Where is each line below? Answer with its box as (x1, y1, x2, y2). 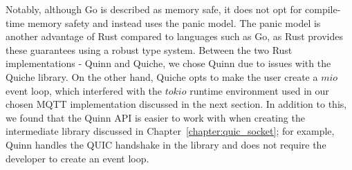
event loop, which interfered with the (6, 83, 163, 97)
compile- (305, 2, 341, 16)
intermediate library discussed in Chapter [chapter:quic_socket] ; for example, (6, 124, 335, 138)
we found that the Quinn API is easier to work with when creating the (6, 110, 305, 124)
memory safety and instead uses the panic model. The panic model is (27, 15, 321, 30)
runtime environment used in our (189, 83, 329, 97)
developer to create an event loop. (6, 151, 149, 165)
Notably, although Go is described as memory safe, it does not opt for (6, 2, 302, 16)
